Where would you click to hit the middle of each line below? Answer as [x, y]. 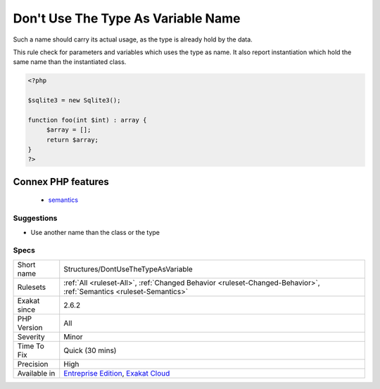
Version [30, 327]
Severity [31, 336]
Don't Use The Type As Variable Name [127, 18]
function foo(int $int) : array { [87, 120]
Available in [36, 373]
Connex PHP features [61, 182]
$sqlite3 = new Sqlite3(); [74, 101]
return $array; [72, 140]
